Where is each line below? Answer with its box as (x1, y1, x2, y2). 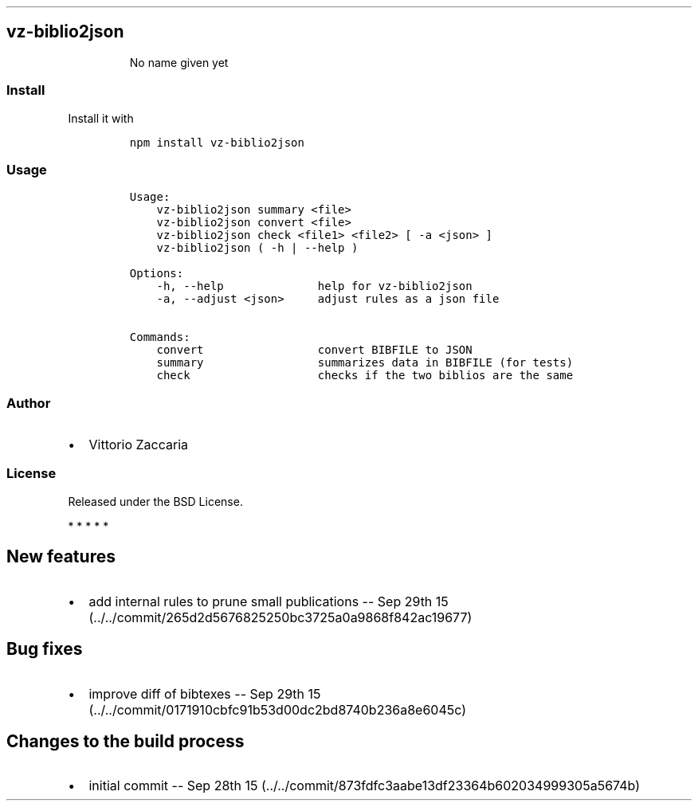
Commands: (129, 331, 190, 344)
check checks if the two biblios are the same (156, 369, 574, 382)
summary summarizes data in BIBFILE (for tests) (156, 356, 574, 370)
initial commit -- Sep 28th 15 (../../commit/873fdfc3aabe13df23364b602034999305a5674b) (88, 778, 640, 794)
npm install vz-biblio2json (129, 135, 304, 149)
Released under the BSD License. (68, 494, 243, 508)
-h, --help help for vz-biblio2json (156, 280, 473, 293)
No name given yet (129, 55, 229, 69)
